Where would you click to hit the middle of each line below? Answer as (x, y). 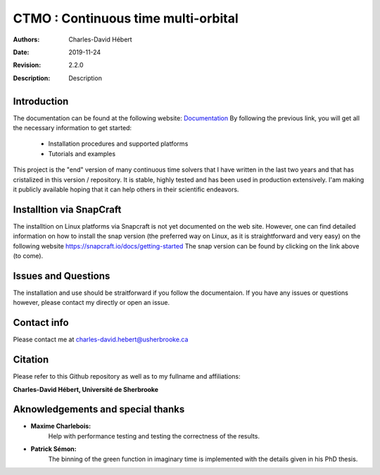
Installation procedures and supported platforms (118, 144)
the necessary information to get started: (72, 128)
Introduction (41, 101)
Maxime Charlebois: (61, 426)
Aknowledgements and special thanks (99, 409)
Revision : (27, 65)
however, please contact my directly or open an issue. (91, 303)
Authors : (26, 39)
